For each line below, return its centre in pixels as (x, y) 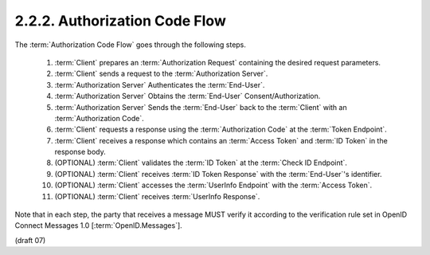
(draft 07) (30, 240)
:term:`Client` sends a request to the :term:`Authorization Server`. (161, 74)
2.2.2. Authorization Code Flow (120, 21)
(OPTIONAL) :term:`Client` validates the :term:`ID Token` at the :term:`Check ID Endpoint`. (201, 163)
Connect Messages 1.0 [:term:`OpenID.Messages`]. (98, 226)
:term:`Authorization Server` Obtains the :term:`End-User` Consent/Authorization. (188, 96)
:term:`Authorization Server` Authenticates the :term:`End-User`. (160, 84)
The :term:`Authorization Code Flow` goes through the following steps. (131, 45)
